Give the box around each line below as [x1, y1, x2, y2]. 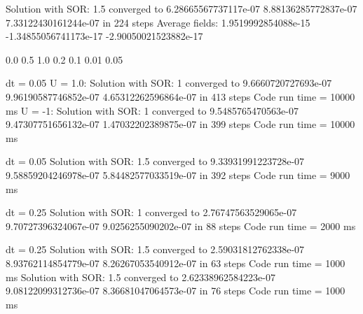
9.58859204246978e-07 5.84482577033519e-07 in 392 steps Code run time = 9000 [6, 167, 350, 182]
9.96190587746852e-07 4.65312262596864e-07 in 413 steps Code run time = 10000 [6, 89, 355, 104]
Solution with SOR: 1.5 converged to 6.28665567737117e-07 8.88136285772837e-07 [6, 1, 357, 15]
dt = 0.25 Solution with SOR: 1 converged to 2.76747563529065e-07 [6, 205, 297, 220]
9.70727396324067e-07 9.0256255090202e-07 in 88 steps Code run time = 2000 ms [6, 218, 356, 233]
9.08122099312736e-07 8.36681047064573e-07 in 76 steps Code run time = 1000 [6, 283, 345, 298]
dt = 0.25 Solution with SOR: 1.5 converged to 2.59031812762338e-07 [6, 242, 305, 257]
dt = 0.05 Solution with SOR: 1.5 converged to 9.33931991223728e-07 [6, 154, 305, 169]
